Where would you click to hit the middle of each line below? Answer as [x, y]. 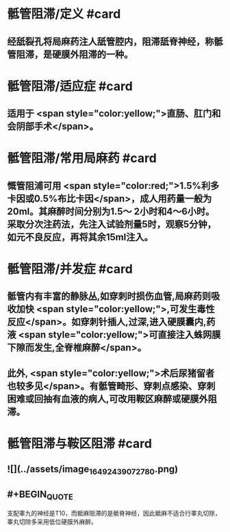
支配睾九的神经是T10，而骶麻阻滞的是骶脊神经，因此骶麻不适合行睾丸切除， [114, 514]
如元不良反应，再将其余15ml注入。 [80, 237]
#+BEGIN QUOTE [40, 495]
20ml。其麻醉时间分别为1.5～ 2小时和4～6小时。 [111, 211]
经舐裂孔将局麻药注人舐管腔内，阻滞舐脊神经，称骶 [115, 41]
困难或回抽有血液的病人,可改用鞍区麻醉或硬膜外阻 [112, 399]
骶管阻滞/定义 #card [64, 14]
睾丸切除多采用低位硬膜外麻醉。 [52, 522]
